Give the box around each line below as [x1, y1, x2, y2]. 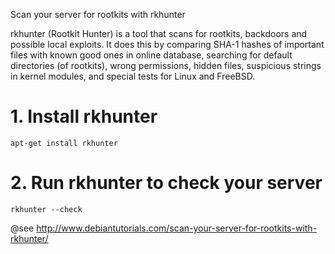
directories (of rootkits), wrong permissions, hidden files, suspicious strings [10, 60, 322, 71]
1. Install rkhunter [10, 105, 158, 128]
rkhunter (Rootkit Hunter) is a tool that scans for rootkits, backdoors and [10, 28, 308, 39]
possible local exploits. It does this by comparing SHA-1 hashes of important [10, 39, 325, 50]
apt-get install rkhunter [10, 138, 118, 148]
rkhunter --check [10, 204, 83, 214]
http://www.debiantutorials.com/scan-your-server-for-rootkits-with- [36, 222, 318, 234]
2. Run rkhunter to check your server [10, 172, 323, 194]
